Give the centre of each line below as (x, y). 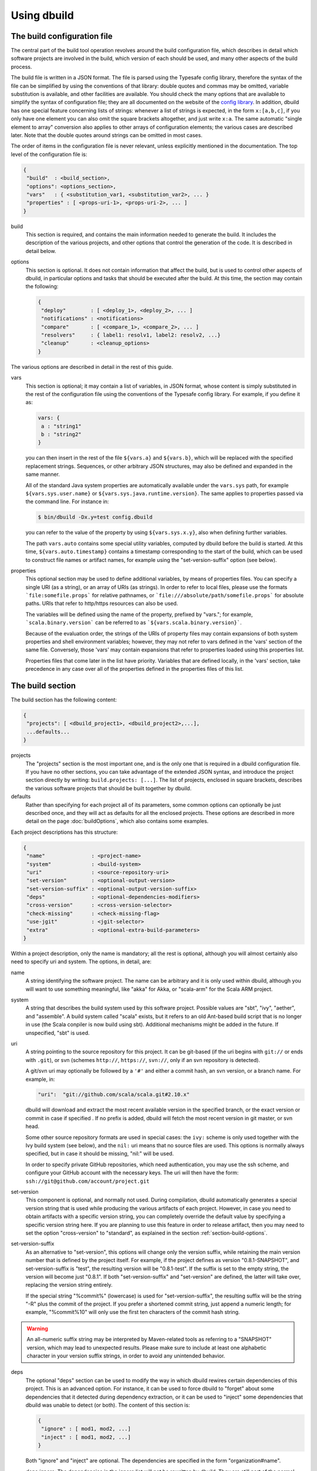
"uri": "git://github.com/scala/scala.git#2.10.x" (114, 1095)
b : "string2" (61, 435)
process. (21, 66)
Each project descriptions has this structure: (64, 832)
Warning (37, 1328)
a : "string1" (61, 426)
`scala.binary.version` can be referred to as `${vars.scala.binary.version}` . (134, 623)
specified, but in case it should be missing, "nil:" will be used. (100, 1154)
